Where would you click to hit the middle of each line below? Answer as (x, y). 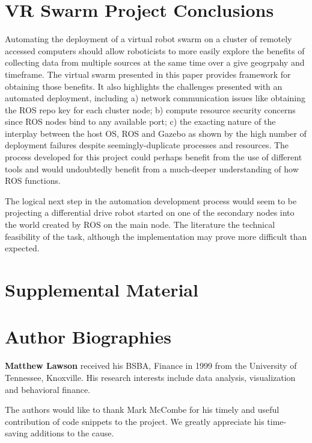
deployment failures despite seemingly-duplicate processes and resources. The (147, 145)
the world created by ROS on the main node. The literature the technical (140, 225)
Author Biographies (88, 337)
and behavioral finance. (48, 389)
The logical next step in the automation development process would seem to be (151, 200)
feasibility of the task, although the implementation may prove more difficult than (156, 236)
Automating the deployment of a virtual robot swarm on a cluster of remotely (148, 39)
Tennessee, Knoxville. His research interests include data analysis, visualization (150, 377)
